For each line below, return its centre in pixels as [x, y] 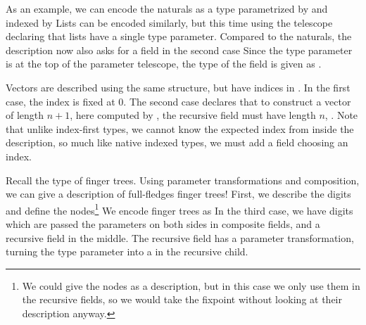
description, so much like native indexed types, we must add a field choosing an [177, 142]
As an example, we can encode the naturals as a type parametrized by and [167, 8]
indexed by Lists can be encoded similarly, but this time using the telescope [169, 22]
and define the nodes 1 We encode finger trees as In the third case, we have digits [179, 209]
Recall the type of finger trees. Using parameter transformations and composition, [183, 180]
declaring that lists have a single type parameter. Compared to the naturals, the [179, 36]
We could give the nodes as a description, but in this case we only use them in [191, 285]
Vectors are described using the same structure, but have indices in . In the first [178, 87]
